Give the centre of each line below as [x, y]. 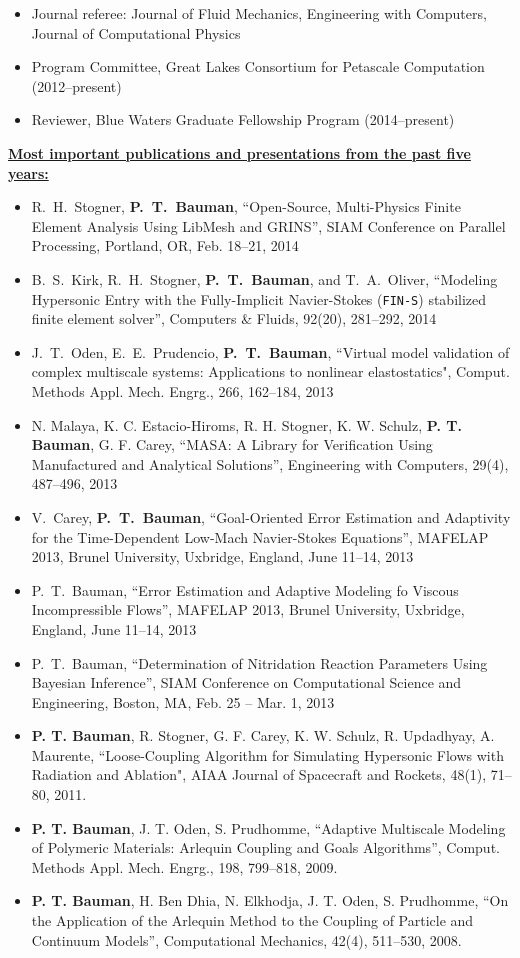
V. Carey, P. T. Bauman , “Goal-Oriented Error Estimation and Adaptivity [271, 516]
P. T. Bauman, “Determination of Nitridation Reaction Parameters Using [259, 662]
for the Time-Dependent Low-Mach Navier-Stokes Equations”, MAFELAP [260, 536]
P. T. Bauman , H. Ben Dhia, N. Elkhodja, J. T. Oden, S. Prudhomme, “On [270, 900]
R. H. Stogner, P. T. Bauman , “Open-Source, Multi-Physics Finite [246, 206]
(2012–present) [76, 85]
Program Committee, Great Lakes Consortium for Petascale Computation [258, 66]
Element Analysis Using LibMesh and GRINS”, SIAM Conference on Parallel [268, 225]
